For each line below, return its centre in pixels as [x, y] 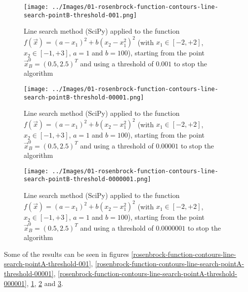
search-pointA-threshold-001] [48, 264]
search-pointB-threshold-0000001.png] [87, 179]
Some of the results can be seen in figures [67, 254]
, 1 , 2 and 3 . [45, 283]
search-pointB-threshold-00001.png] [84, 97]
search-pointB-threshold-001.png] [81, 15]
